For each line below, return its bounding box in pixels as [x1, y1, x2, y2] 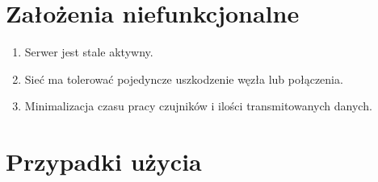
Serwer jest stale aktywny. [24, 43, 153, 60]
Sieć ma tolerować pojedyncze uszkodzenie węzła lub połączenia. [24, 70, 343, 87]
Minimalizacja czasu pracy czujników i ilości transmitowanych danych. [24, 97, 372, 114]
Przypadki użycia [6, 145, 202, 178]
